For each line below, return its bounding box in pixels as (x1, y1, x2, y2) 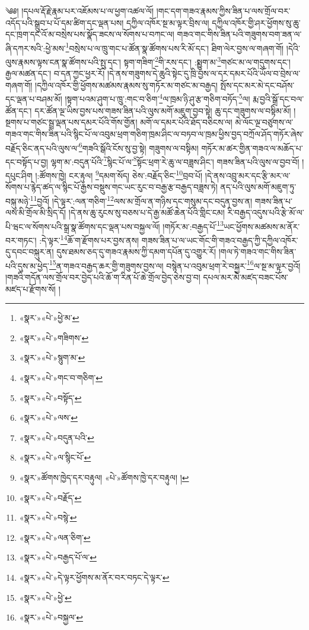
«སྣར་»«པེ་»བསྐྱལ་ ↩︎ (19, 611, 83, 623)
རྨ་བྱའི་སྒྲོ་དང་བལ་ (253, 93, 304, 105)
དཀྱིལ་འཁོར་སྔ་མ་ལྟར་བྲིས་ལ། (126, 16, 209, 29)
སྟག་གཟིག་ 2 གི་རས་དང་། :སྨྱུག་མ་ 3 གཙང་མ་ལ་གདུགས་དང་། (123, 54, 291, 68)
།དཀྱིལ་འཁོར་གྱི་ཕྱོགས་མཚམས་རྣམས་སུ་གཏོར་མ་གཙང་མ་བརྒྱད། (35, 78, 218, 91)
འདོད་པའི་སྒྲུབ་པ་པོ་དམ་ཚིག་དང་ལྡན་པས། (5, 16, 124, 29)
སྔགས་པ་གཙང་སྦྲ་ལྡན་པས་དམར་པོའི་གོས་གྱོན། (5, 116, 138, 128)
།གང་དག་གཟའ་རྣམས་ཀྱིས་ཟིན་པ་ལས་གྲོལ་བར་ (156, 5, 291, 17)
